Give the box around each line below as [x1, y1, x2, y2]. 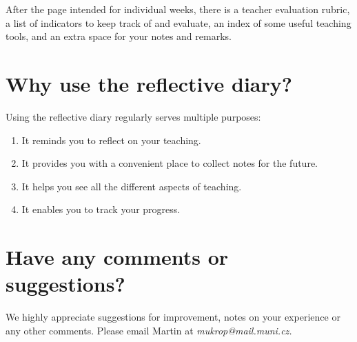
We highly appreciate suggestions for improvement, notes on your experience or [6, 310, 340, 324]
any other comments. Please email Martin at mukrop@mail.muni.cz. [6, 323, 292, 337]
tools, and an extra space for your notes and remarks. [6, 29, 232, 43]
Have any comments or [6, 243, 229, 271]
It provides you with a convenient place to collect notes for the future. [21, 156, 318, 170]
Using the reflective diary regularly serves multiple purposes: [6, 109, 261, 123]
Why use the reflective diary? [6, 69, 292, 97]
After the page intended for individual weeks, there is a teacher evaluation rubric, [6, 2, 350, 16]
